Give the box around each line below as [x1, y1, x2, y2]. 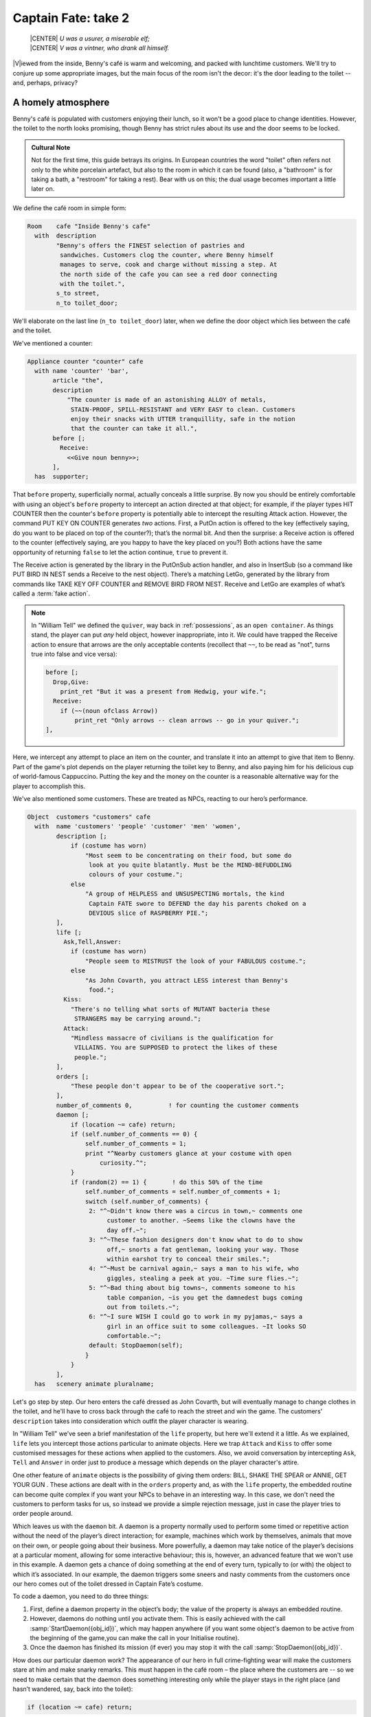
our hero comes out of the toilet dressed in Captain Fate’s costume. [12, 1580, 203, 1588]
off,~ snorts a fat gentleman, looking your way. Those [106, 1245, 299, 1253]
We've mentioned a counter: [12, 339, 93, 347]
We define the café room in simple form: [12, 203, 127, 212]
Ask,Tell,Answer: [63, 938, 122, 946]
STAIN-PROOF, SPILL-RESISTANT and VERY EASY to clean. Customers [70, 405, 295, 413]
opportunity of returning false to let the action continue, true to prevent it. [12, 548, 228, 556]
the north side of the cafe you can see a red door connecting [59, 270, 278, 278]
